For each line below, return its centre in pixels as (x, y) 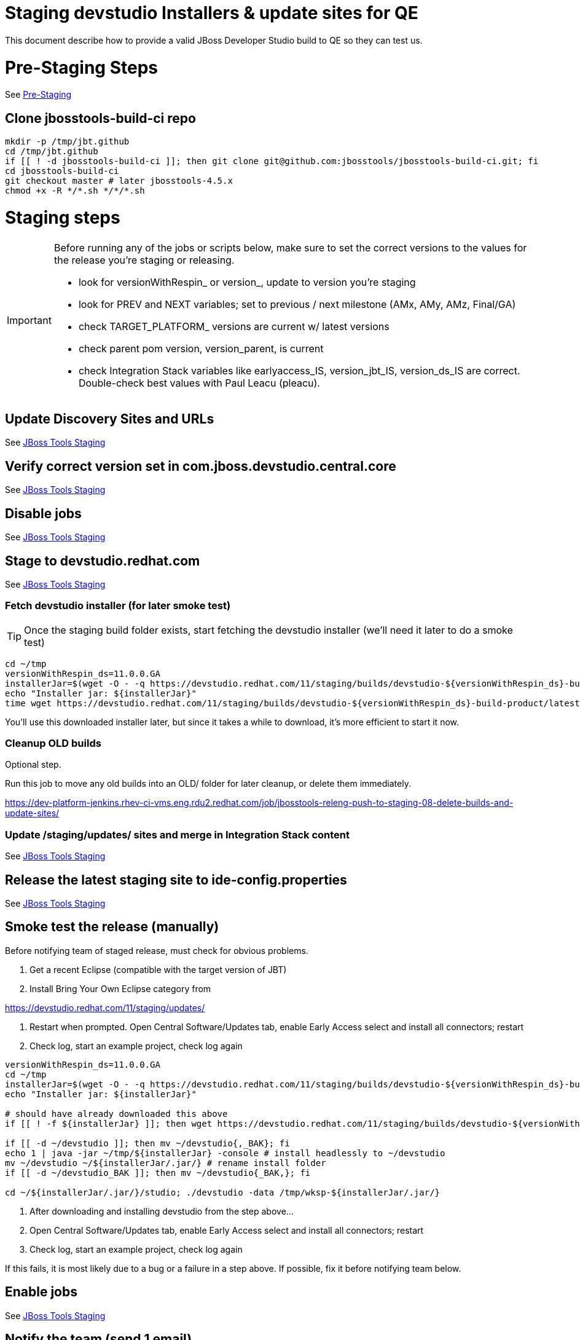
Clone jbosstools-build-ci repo (100, 118)
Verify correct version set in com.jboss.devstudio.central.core (201, 466)
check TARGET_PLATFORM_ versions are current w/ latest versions (234, 326)
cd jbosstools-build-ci (62, 171)
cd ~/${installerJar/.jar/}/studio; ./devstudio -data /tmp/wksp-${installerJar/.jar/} (223, 1192)
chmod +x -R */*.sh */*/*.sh (75, 191)
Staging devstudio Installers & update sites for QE (212, 13)
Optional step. (33, 765)
